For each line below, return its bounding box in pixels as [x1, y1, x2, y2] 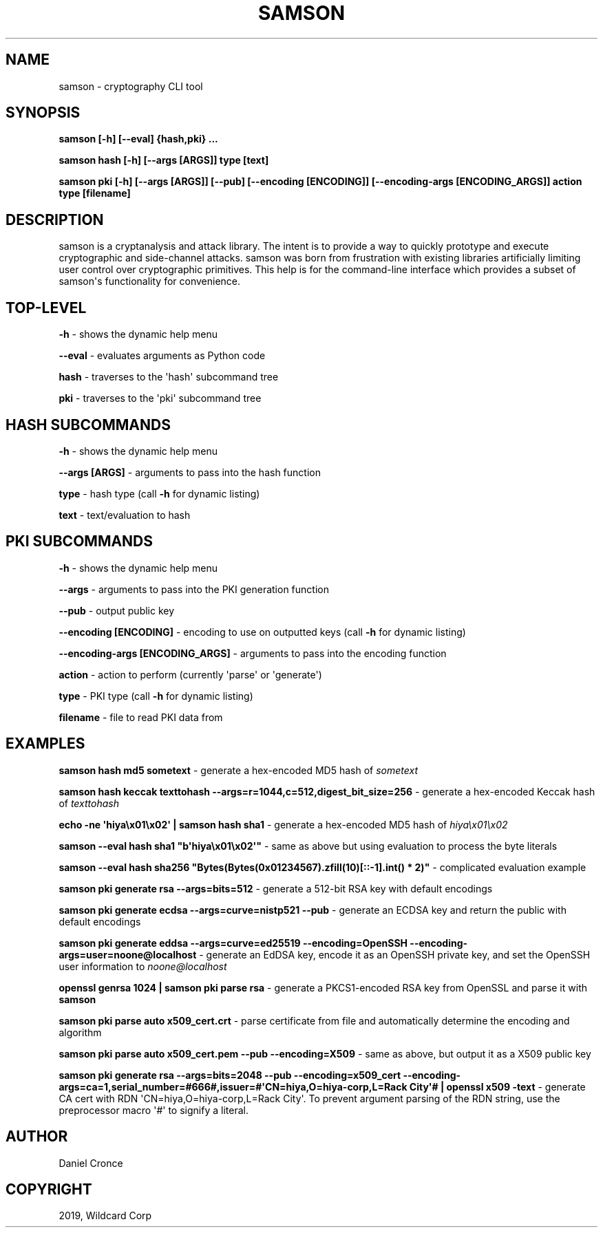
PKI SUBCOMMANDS [6, 533, 154, 550]
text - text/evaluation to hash [59, 508, 191, 521]
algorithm [59, 1026, 102, 1038]
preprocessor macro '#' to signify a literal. [59, 1104, 248, 1116]
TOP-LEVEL [6, 299, 87, 317]
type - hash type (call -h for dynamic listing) [59, 487, 260, 500]
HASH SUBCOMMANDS [6, 416, 171, 433]
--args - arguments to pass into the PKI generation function [59, 583, 329, 595]
